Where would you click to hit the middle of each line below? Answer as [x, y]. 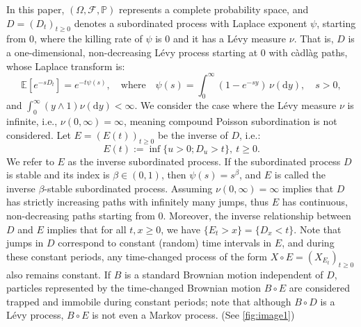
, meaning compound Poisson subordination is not [231, 121]
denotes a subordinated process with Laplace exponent [191, 23]
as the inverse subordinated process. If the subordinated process [204, 161]
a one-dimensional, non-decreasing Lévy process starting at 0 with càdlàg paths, [177, 52]
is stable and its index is [58, 175]
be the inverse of [193, 134]
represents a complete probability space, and [214, 9]
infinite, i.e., [32, 121]
